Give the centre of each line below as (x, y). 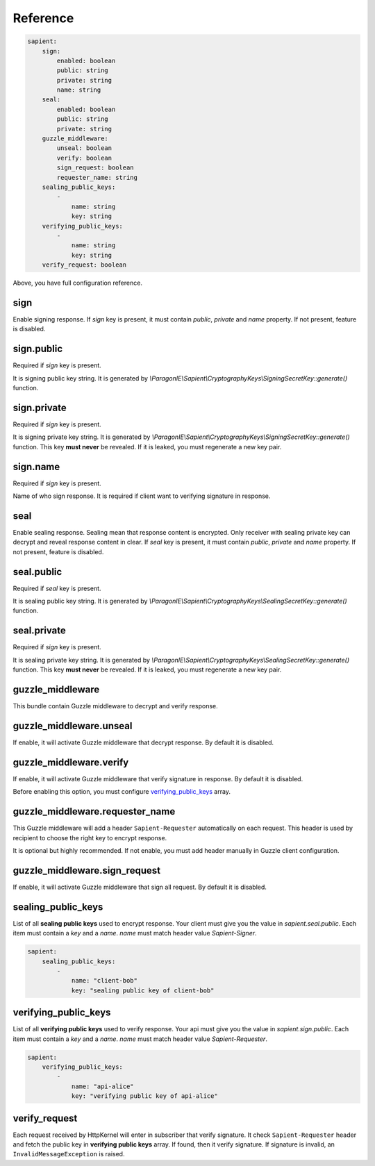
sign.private (40, 407)
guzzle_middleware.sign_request (87, 871)
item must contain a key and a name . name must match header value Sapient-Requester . (140, 1039)
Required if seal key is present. (57, 588)
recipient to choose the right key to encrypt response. (90, 838)
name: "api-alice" (103, 1086)
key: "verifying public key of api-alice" (144, 1096)
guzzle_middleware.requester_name (94, 811)
